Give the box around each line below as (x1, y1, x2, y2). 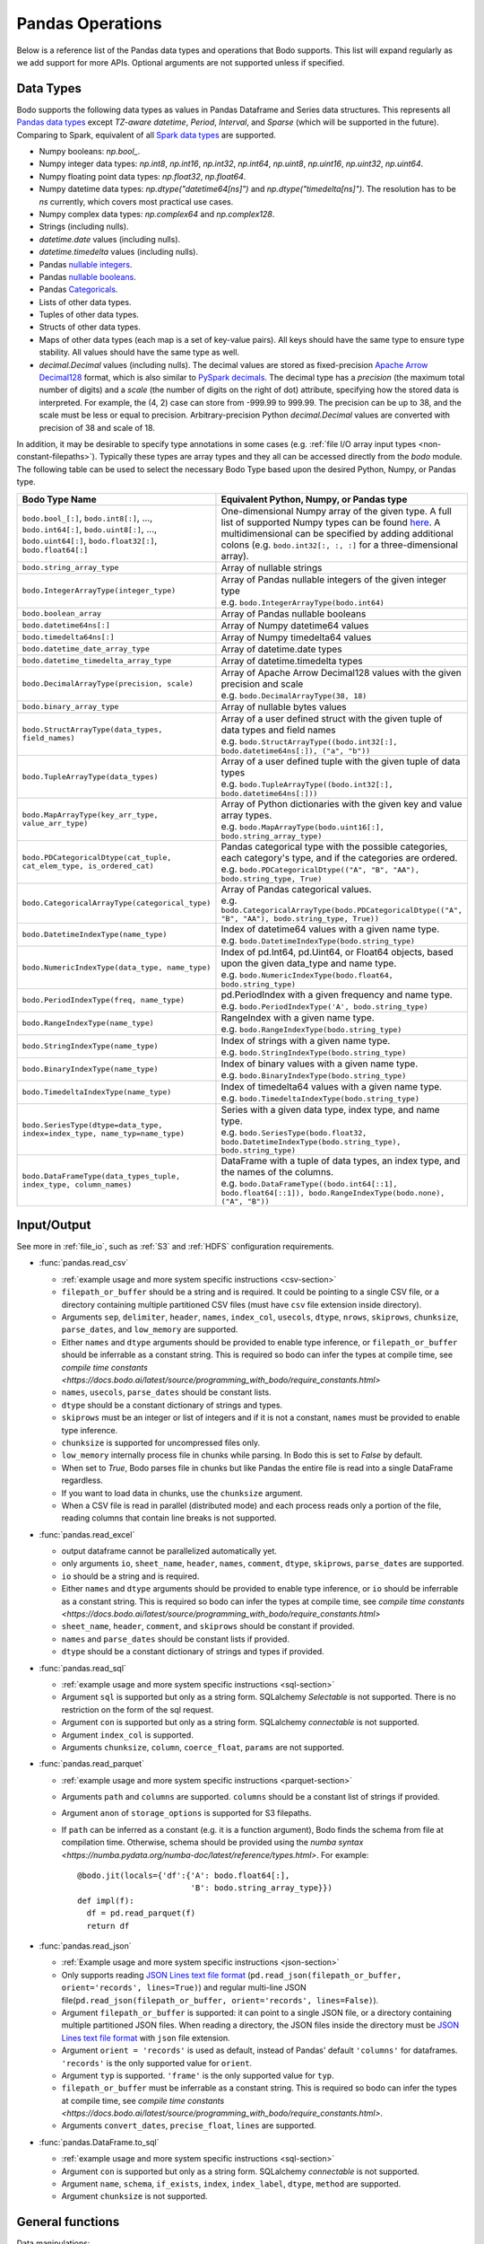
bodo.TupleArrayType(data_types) (22, 772, 159, 781)
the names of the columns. (220, 1165, 334, 1178)
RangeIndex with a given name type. (220, 1011, 376, 1023)
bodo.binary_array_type (22, 702, 119, 712)
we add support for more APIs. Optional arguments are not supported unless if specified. (16, 57, 345, 67)
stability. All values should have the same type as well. (39, 346, 240, 358)
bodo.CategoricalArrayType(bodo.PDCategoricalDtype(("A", (220, 905, 463, 915)
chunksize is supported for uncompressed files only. (61, 1437, 260, 1448)
